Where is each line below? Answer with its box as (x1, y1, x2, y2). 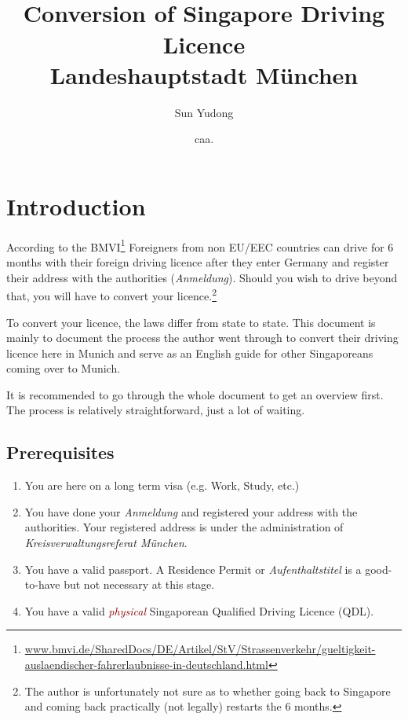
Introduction (6, 189, 146, 222)
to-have (24, 576, 60, 593)
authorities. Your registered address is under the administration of (24, 519, 344, 535)
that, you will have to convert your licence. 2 (6, 285, 217, 303)
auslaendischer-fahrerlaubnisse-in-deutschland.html (24, 656, 268, 673)
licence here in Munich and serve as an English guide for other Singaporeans (6, 344, 373, 361)
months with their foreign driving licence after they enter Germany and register (6, 254, 389, 270)
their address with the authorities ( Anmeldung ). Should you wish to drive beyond (6, 269, 398, 285)
